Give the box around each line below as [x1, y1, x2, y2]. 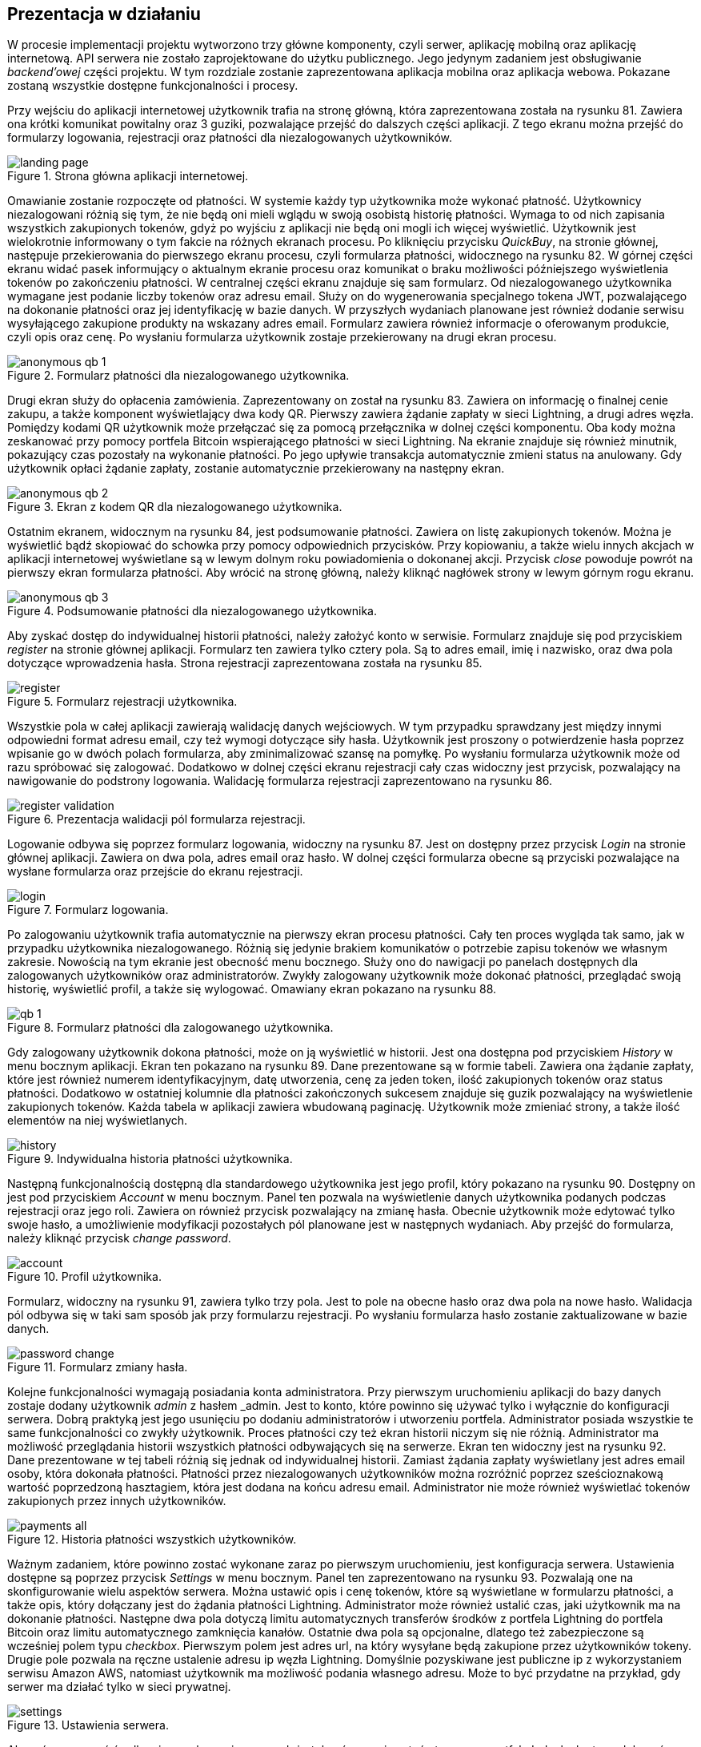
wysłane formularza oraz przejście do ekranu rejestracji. [7, 864, 303, 879]
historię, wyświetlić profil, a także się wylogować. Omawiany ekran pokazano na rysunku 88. [7, 982, 497, 996]
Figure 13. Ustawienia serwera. [7, 1718, 169, 1733]
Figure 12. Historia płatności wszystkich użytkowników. [7, 1532, 297, 1547]
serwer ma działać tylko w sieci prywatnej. [7, 1680, 231, 1694]
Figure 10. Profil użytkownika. [7, 1270, 162, 1284]
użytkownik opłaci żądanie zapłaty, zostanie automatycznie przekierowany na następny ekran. [7, 461, 505, 476]
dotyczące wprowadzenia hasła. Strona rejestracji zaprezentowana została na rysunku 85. [7, 656, 483, 670]
